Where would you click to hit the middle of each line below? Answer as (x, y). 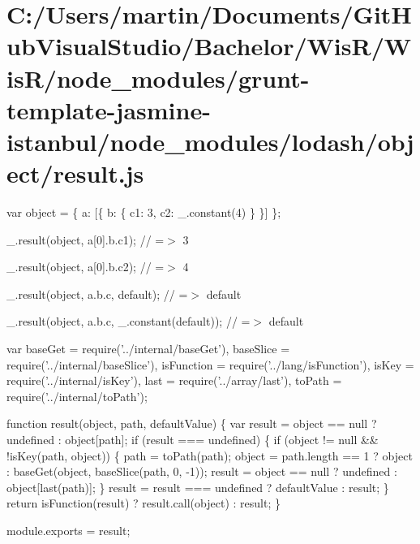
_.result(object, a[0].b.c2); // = (86, 267)
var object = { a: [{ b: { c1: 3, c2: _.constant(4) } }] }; (144, 212)
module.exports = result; (69, 530)
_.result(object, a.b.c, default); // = (97, 294)
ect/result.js (75, 173)
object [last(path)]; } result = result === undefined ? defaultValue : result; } (198, 487)
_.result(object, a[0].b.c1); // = (86, 239)
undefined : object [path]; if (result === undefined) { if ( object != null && (193, 439)
